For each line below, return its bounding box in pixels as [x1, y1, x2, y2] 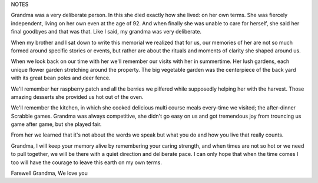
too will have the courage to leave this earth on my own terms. [11, 159, 162, 166]
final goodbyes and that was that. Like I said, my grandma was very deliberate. [11, 28, 202, 35]
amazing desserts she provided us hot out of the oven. [11, 93, 144, 100]
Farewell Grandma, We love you [11, 169, 88, 177]
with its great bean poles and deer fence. [11, 74, 111, 82]
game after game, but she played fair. [11, 121, 102, 128]
